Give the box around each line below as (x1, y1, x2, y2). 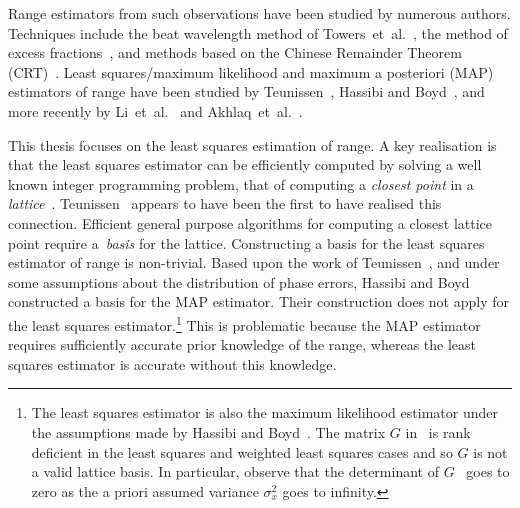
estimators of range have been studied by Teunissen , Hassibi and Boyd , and (8, 81, 485, 102)
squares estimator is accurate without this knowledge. (8, 353, 337, 374)
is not (473, 441, 508, 462)
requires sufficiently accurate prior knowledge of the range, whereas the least (8, 334, 476, 355)
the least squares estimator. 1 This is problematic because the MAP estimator (8, 311, 481, 335)
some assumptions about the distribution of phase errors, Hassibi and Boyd (8, 271, 470, 292)
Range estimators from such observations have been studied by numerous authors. (8, 3, 511, 23)
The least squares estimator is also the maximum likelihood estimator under (31, 402, 498, 423)
